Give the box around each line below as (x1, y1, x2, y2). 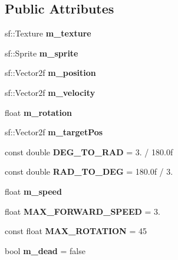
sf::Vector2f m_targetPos (5, 126, 103, 138)
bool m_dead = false (5, 244, 85, 256)
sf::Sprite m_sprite (5, 46, 78, 59)
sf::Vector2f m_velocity (5, 86, 95, 98)
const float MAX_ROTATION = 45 (5, 225, 147, 237)
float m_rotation (5, 106, 72, 118)
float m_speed (5, 185, 62, 197)
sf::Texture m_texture (5, 27, 91, 39)
